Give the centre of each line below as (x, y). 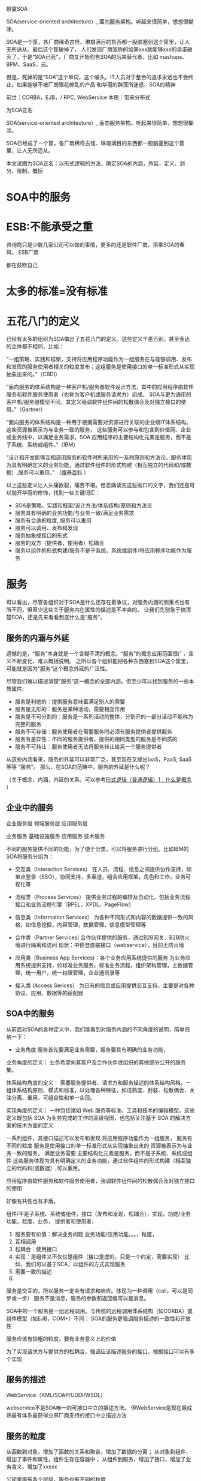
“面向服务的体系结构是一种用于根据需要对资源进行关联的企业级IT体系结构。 (99, 422)
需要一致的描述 (33, 1272)
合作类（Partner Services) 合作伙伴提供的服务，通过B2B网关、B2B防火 (102, 937)
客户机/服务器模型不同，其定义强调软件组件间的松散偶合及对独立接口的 (94, 402)
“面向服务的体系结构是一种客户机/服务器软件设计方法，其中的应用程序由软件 (100, 387)
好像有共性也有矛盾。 (32, 1201)
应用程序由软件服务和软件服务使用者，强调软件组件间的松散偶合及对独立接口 (100, 1180)
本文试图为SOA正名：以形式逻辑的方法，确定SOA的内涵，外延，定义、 (93, 163)
